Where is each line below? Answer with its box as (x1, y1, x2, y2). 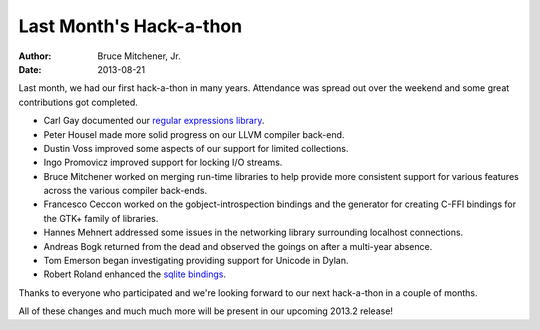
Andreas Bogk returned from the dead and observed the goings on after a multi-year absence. (43, 240, 433, 252)
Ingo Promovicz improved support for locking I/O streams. (43, 156, 283, 169)
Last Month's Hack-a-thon (18, 15, 243, 37)
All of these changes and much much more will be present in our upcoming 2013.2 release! (18, 305, 394, 317)
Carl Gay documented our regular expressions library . (43, 115, 265, 127)
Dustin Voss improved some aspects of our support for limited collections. (43, 142, 349, 154)
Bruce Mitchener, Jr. (97, 50, 181, 62)
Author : (18, 50, 52, 62)
